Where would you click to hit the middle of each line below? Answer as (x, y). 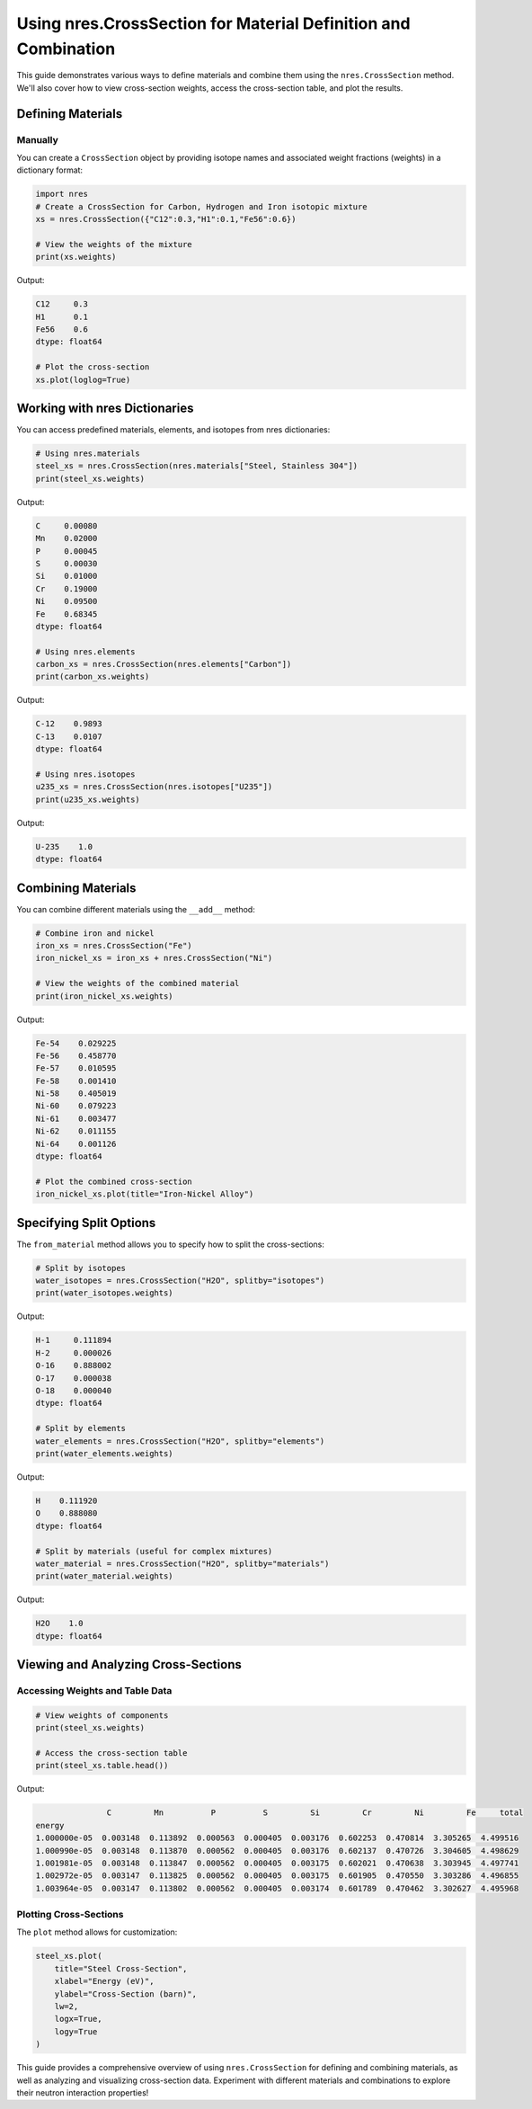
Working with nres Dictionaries (105, 408)
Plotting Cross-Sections (70, 1915)
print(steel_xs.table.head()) (102, 1766)
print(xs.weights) (76, 257)
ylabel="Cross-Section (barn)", (126, 1994)
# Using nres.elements (85, 651)
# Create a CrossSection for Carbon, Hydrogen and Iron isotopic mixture (201, 206)
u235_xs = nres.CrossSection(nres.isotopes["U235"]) (154, 787)
